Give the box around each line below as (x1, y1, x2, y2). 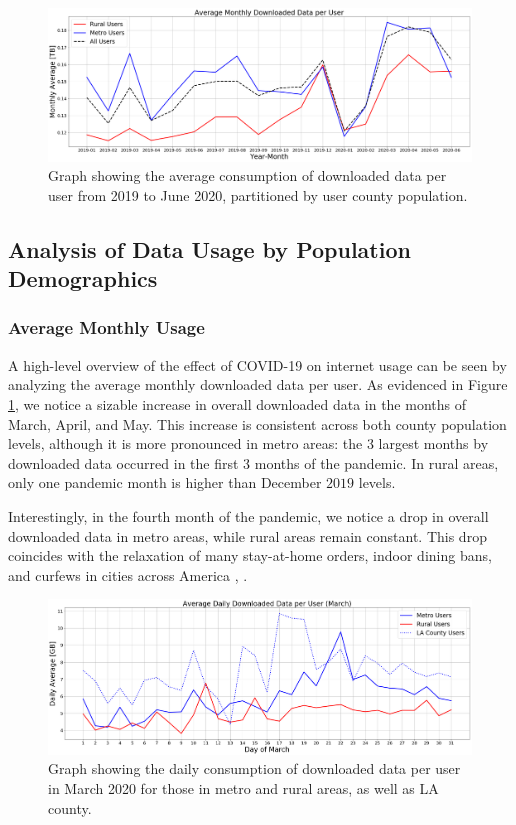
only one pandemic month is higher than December (8, 472, 322, 493)
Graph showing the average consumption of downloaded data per (48, 165, 447, 186)
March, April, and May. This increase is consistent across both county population (8, 413, 507, 434)
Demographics (8, 263, 158, 294)
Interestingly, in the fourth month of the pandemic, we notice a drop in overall (8, 505, 489, 526)
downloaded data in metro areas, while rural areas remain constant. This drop (8, 525, 487, 546)
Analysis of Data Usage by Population (8, 233, 411, 264)
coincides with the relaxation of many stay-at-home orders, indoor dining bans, (8, 545, 492, 566)
